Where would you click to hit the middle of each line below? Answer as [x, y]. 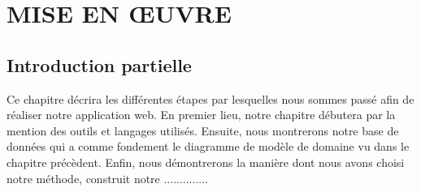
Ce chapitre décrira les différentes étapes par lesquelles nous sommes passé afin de [210, 98]
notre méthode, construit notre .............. [107, 178]
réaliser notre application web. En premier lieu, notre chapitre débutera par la [201, 115]
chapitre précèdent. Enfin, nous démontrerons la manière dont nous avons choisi [206, 162]
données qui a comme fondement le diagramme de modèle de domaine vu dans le [208, 146]
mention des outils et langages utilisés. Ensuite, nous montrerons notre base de [203, 130]
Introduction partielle [99, 64]
